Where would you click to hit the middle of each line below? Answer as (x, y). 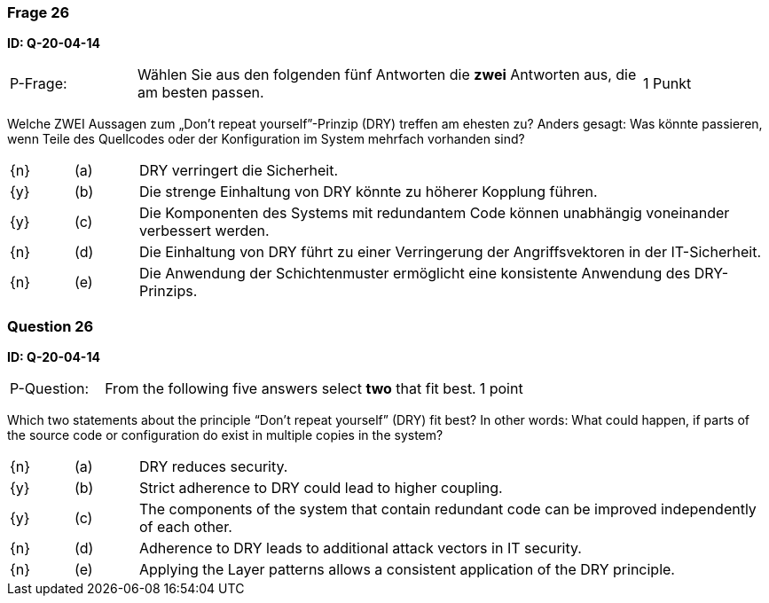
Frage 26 (39, 12)
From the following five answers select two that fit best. (290, 389)
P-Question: (50, 389)
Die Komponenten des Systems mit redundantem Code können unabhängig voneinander (434, 213)
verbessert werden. (204, 231)
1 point (501, 389)
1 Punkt (667, 84)
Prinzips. (168, 291)
